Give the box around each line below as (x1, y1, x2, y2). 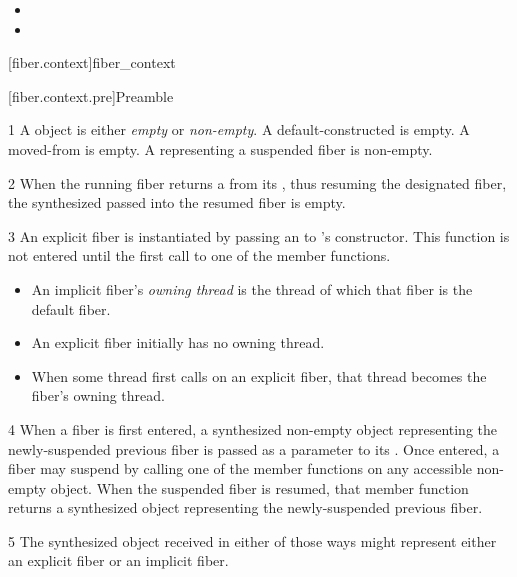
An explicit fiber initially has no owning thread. (31, 332, 325, 353)
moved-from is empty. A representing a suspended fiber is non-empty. (8, 138, 433, 159)
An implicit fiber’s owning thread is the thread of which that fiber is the (31, 278, 473, 299)
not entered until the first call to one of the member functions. (8, 245, 391, 266)
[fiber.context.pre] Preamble (8, 85, 174, 106)
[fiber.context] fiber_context (8, 52, 176, 73)
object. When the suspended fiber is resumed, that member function (50, 477, 469, 498)
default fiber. (31, 298, 111, 319)
